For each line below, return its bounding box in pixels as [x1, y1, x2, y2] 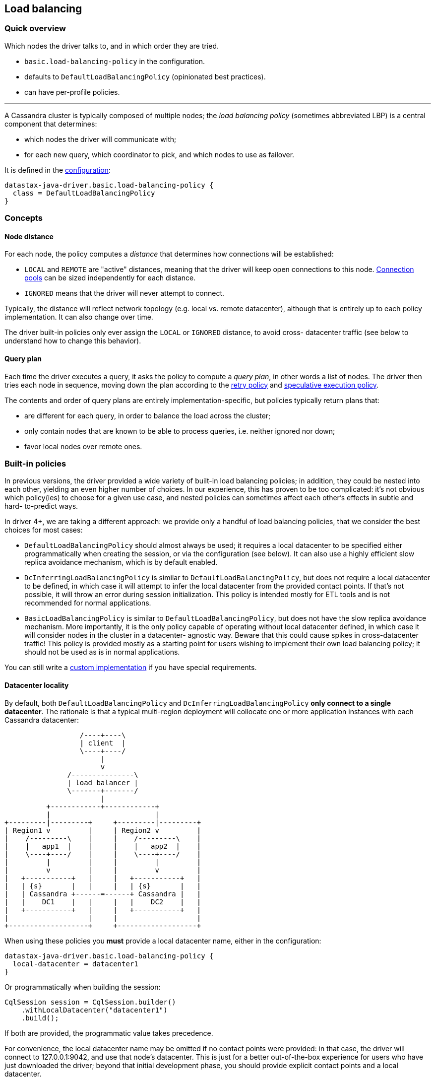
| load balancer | [67, 778, 138, 787]
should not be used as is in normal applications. [24, 648, 180, 657]
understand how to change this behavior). [4, 337, 141, 345]
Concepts [4, 213, 43, 223]
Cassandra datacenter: [4, 715, 79, 724]
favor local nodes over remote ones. [24, 442, 142, 451]
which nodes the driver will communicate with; [24, 135, 177, 143]
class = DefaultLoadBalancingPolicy [12, 189, 155, 197]
